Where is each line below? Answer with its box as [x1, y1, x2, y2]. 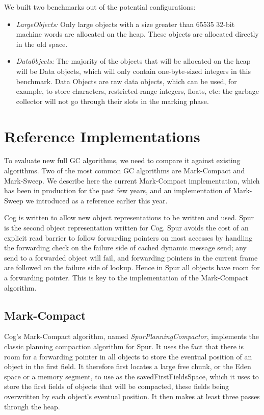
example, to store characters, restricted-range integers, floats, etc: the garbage [16, 86, 259, 96]
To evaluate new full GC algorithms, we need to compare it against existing [4, 155, 241, 166]
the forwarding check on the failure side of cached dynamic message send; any [4, 242, 247, 253]
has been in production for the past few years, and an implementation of [4, 185, 231, 196]
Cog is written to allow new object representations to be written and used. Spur [4, 212, 254, 223]
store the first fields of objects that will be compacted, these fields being [4, 381, 229, 392]
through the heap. [4, 401, 60, 411]
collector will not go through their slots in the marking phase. [16, 95, 209, 106]
